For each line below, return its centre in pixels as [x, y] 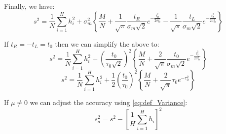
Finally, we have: [29, 6]
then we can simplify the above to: [107, 43]
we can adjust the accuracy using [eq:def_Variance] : [109, 102]
